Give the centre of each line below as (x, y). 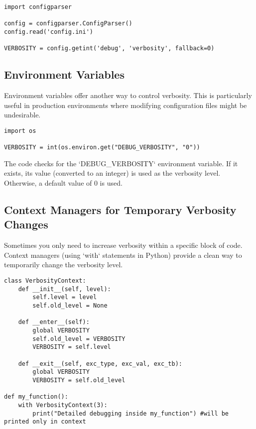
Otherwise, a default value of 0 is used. (63, 183)
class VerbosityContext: (45, 281)
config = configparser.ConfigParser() (68, 24)
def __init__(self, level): (64, 289)
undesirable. (22, 115)
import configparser (38, 7)
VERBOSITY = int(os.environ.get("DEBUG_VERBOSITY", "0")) (102, 148)
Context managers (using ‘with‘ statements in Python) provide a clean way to (123, 255)
